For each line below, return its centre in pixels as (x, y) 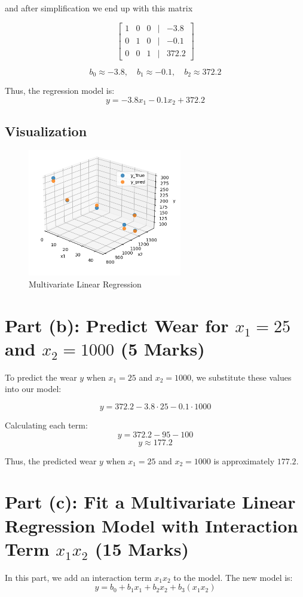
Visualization (46, 131)
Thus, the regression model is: (60, 91)
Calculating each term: (46, 425)
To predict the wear (41, 377)
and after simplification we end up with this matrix (99, 8)
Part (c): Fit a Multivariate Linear (150, 502)
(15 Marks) (142, 548)
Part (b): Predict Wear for (117, 325)
